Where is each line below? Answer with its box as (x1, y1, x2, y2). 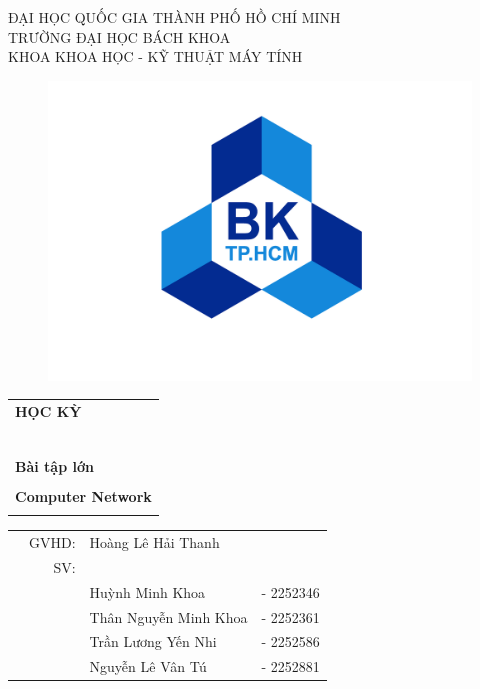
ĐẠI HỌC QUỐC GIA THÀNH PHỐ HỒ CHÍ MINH (8, 7, 341, 27)
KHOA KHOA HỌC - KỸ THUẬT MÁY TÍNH (8, 46, 303, 67)
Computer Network (15, 485, 152, 506)
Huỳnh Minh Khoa (89, 581, 206, 602)
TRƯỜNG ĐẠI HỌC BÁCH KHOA (8, 26, 231, 47)
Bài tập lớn (15, 455, 94, 476)
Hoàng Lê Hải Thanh (89, 532, 220, 553)
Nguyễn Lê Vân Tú (89, 656, 207, 677)
